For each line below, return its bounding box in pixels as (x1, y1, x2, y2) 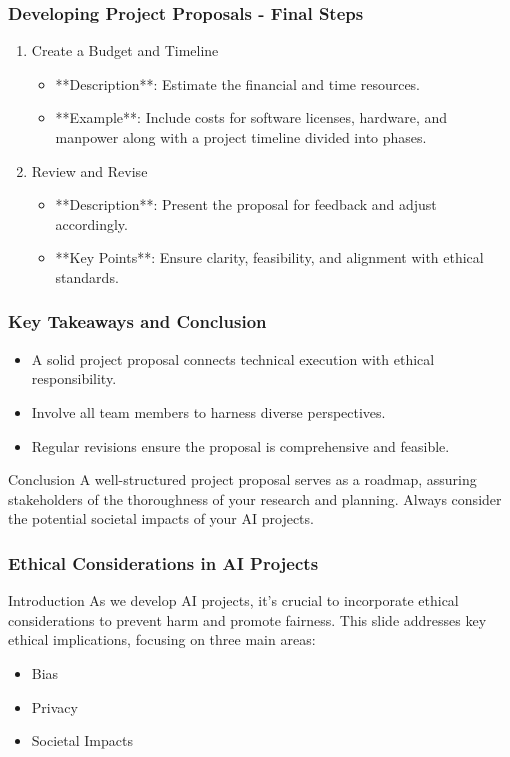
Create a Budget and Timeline (31, 40, 219, 61)
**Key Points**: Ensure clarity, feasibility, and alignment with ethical (55, 247, 484, 268)
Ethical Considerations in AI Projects (8, 550, 319, 575)
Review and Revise (31, 160, 148, 181)
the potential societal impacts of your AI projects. (8, 508, 314, 529)
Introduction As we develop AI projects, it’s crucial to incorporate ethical (8, 590, 459, 611)
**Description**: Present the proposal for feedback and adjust (55, 194, 437, 215)
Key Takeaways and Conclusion (8, 309, 267, 334)
